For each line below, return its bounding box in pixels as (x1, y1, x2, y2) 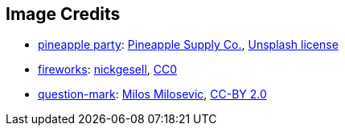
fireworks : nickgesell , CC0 (38, 62, 178, 77)
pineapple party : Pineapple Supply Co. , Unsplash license (38, 38, 339, 52)
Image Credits (6, 4, 121, 24)
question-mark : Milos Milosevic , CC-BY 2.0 (38, 87, 267, 102)
